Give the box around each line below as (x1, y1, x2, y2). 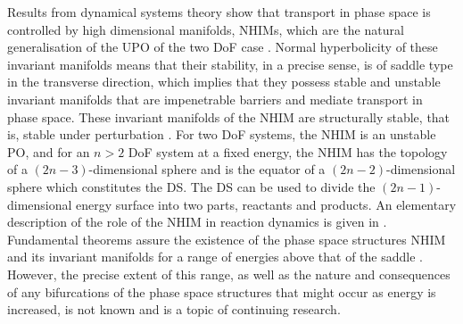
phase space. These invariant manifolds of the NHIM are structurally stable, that (7, 107, 451, 126)
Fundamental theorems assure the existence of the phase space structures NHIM (7, 229, 446, 248)
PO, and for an (7, 142, 90, 161)
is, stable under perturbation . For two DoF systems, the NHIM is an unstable (7, 125, 436, 144)
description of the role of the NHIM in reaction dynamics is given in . (7, 212, 387, 231)
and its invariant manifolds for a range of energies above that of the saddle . (7, 247, 423, 266)
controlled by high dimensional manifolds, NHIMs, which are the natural (7, 20, 404, 38)
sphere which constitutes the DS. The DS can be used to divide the (7, 177, 376, 195)
